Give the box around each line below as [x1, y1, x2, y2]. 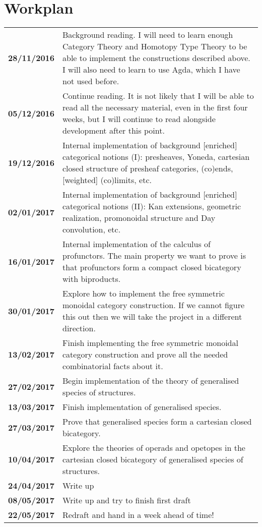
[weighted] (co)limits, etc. [62, 174, 152, 186]
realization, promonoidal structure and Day [62, 212, 216, 224]
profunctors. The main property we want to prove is [62, 250, 246, 262]
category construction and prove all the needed [62, 348, 228, 361]
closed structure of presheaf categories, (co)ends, [62, 162, 233, 174]
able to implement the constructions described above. [62, 52, 250, 64]
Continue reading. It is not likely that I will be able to [62, 90, 254, 102]
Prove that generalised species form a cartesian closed [62, 416, 252, 428]
